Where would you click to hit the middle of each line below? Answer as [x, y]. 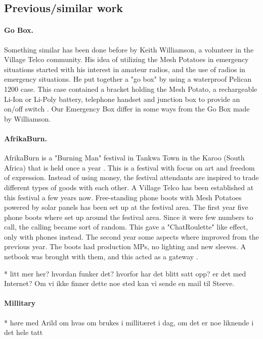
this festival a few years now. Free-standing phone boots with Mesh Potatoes [123, 197]
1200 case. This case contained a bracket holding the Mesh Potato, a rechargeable [131, 89]
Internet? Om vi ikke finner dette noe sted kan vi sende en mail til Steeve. [119, 283]
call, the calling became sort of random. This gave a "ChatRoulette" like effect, [126, 227]
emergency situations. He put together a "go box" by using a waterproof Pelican [128, 79]
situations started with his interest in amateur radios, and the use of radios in [125, 69]
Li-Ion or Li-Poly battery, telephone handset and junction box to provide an [122, 99]
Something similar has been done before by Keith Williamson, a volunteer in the [129, 49]
